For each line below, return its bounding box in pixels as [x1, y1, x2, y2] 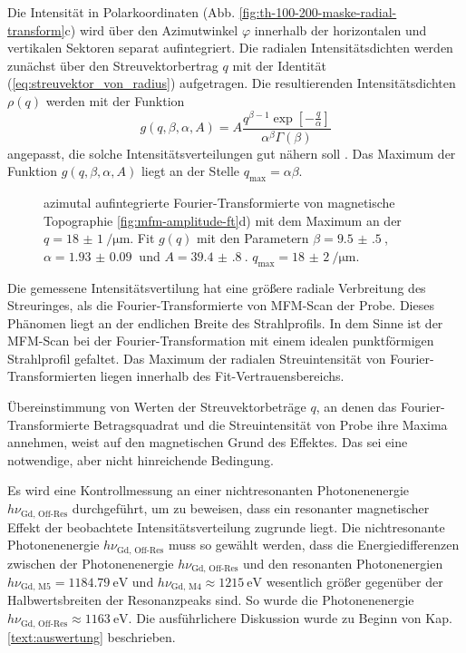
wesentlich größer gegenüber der [266, 572, 443, 590]
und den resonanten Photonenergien [243, 553, 443, 572]
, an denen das [316, 397, 397, 416]
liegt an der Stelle [141, 161, 240, 180]
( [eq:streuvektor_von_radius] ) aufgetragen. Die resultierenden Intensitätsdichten [7, 73, 456, 93]
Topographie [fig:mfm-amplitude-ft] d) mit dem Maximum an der [44, 210, 402, 229]
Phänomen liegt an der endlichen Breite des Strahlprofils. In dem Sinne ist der [7, 313, 443, 332]
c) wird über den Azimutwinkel [64, 20, 238, 39]
